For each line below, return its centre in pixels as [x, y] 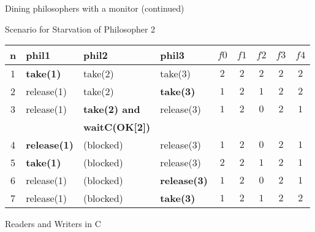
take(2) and [112, 109]
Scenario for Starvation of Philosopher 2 [80, 29]
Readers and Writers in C [53, 224]
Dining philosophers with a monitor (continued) [95, 8]
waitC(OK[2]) [117, 127]
